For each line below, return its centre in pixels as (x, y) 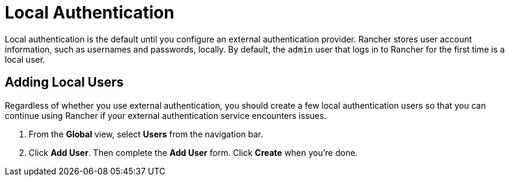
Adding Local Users (64, 82)
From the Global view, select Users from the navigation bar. (146, 134)
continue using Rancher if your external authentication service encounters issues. (166, 115)
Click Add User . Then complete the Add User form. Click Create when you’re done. (193, 152)
